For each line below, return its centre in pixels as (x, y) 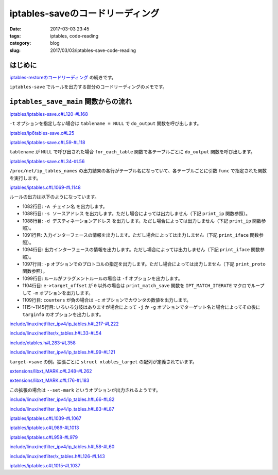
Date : (15, 29)
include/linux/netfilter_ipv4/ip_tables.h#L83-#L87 (62, 409)
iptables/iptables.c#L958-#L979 (44, 437)
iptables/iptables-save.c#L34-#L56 (47, 161)
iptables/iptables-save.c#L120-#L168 (49, 114)
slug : (15, 50)
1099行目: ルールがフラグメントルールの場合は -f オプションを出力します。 (102, 278)
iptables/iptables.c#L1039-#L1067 (46, 418)
